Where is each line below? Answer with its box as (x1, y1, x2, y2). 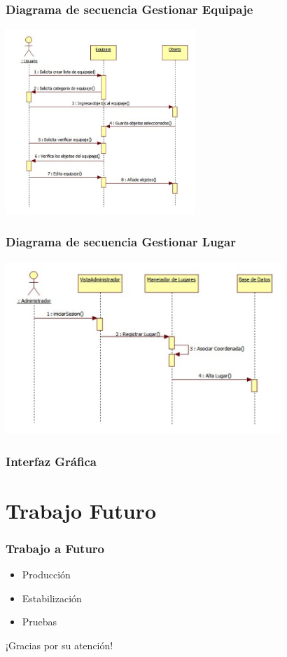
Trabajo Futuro (6, 496, 156, 524)
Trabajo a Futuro (6, 539, 105, 557)
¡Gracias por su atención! (6, 638, 113, 653)
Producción (22, 567, 71, 582)
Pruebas (22, 614, 57, 629)
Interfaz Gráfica (6, 452, 97, 470)
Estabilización (22, 590, 82, 605)
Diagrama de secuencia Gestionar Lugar (6, 233, 236, 251)
